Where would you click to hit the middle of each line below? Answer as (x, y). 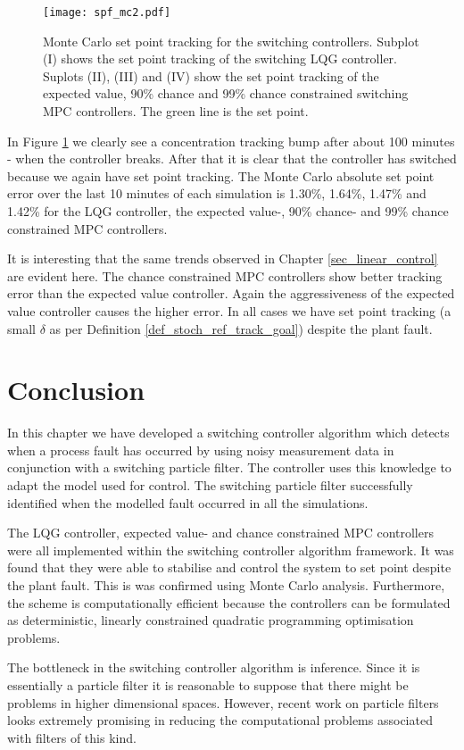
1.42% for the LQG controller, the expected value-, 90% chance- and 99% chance (228, 211)
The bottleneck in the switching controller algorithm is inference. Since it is (214, 667)
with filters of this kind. (72, 737)
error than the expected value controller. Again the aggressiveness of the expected (231, 293)
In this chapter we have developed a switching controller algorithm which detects (228, 433)
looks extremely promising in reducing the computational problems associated (220, 720)
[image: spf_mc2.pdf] (107, 12)
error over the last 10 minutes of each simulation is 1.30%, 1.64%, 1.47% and (217, 193)
